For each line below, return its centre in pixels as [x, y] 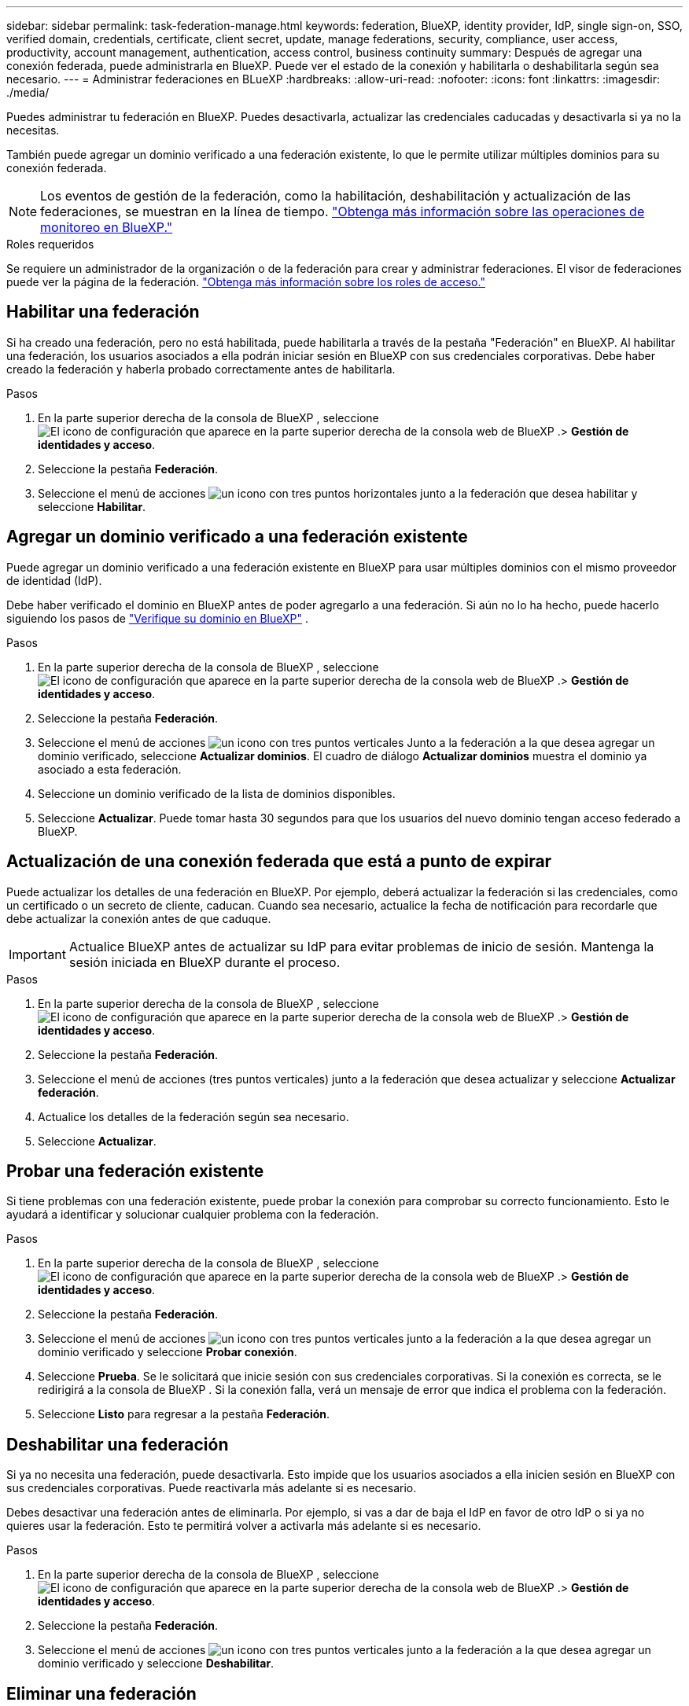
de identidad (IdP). [54, 580]
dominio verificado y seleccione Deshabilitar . [156, 1664]
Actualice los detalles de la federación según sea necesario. [193, 1116]
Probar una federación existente [135, 1171]
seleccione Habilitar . [92, 506]
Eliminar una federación [101, 1693]
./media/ [28, 92]
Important [37, 954]
